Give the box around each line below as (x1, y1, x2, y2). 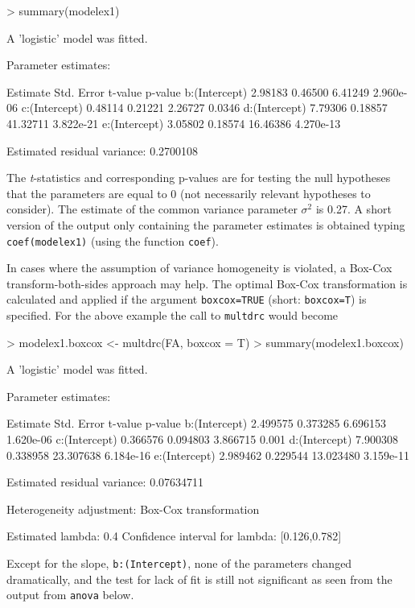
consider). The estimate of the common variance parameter (6, 201, 298, 217)
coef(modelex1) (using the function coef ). (6, 232, 219, 249)
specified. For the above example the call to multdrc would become (6, 307, 339, 324)
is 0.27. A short (315, 201, 392, 217)
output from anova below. (6, 586, 134, 603)
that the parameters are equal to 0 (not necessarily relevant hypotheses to (6, 184, 371, 201)
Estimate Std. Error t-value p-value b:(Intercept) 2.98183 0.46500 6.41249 (6, 83, 369, 100)
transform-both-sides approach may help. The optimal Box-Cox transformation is (6, 275, 408, 292)
